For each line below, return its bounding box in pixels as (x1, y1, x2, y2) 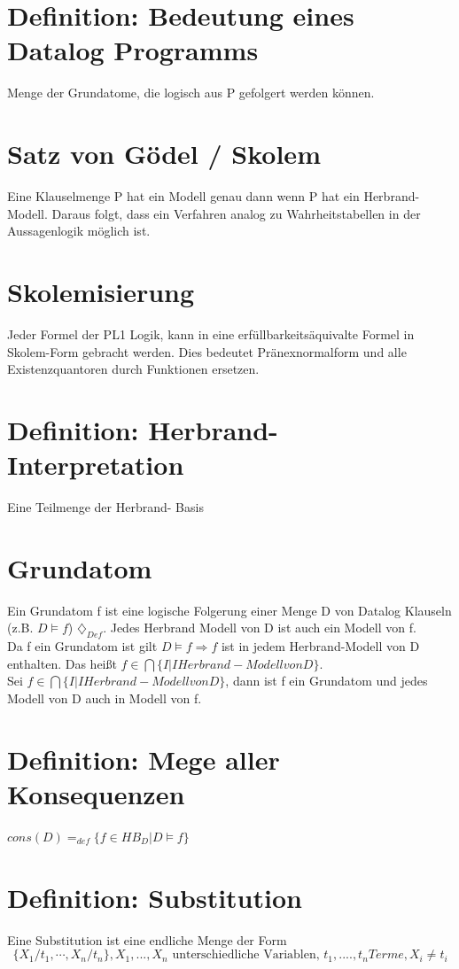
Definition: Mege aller (7, 740, 280, 777)
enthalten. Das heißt (7, 654, 117, 672)
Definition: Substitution (7, 879, 302, 915)
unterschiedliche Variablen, (172, 949, 320, 962)
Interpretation (7, 446, 184, 483)
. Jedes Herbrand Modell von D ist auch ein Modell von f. (103, 618, 416, 637)
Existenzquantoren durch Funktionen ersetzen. (7, 360, 260, 378)
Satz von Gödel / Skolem (7, 136, 321, 172)
